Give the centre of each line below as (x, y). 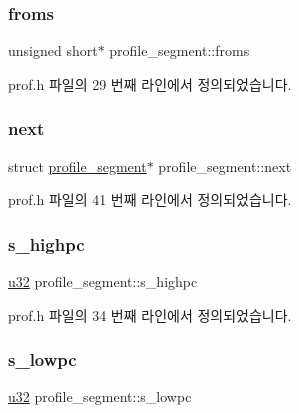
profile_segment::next (225, 165)
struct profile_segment (77, 165)
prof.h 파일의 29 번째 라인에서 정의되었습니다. (150, 83)
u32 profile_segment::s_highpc (103, 281)
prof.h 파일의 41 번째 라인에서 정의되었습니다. (150, 199)
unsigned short (53, 50)
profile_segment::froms (179, 50)
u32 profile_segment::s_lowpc (100, 396)
